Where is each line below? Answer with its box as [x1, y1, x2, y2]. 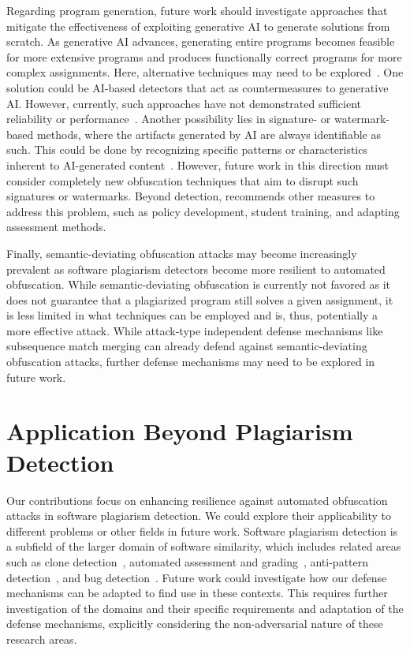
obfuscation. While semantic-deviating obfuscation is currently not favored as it [6, 276, 391, 293]
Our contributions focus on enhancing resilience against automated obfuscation [6, 491, 388, 508]
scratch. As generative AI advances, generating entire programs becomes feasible [6, 33, 395, 50]
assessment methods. [6, 219, 106, 235]
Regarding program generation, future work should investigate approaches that [6, 2, 388, 18]
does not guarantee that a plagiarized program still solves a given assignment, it [6, 291, 393, 308]
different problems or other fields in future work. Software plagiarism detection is [6, 522, 398, 539]
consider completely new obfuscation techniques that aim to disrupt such [6, 172, 359, 189]
